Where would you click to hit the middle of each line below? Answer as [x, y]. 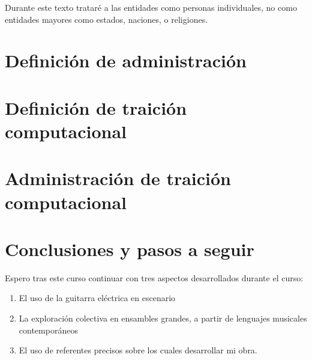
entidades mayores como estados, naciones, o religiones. [106, 19]
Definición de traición [96, 107]
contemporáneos [48, 330]
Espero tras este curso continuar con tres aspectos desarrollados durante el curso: [154, 277]
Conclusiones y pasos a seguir [130, 249]
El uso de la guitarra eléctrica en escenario [97, 298]
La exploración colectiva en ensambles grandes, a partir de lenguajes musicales [163, 318]
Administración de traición [118, 178]
